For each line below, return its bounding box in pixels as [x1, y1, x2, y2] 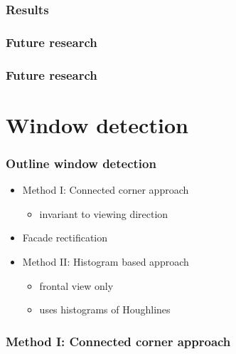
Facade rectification [22, 230, 108, 245]
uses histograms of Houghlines [39, 302, 171, 317]
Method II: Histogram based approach [22, 254, 189, 269]
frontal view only [39, 278, 114, 293]
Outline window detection [6, 154, 156, 172]
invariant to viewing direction [39, 206, 168, 221]
